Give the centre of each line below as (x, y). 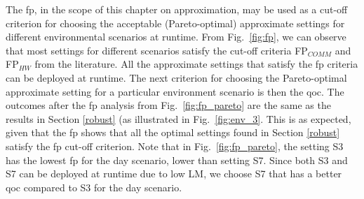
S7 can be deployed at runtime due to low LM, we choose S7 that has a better (174, 174)
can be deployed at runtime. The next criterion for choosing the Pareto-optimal (176, 77)
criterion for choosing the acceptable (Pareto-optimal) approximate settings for (175, 23)
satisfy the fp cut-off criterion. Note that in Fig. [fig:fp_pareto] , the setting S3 (175, 146)
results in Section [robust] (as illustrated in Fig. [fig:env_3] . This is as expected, (178, 118)
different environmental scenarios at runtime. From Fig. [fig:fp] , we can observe (176, 37)
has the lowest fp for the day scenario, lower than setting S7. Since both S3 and (177, 160)
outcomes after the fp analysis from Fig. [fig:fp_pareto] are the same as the (168, 105)
